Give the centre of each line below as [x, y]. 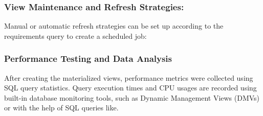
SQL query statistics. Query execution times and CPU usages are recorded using [130, 88]
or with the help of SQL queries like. [61, 108]
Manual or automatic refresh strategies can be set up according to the [114, 26]
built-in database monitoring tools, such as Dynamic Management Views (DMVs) [132, 97]
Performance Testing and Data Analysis [88, 59]
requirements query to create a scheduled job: [75, 36]
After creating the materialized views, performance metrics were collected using [129, 77]
